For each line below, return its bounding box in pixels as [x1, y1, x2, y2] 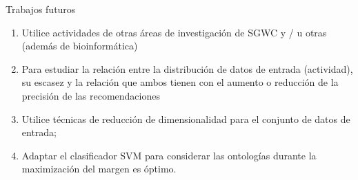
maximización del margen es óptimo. [21, 161, 177, 176]
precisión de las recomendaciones [21, 88, 160, 102]
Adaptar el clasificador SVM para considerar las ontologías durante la [21, 148, 317, 162]
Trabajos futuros [6, 2, 76, 16]
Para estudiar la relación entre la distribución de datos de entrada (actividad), [21, 61, 353, 76]
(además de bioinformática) [21, 38, 138, 53]
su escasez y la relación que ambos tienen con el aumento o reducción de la [21, 75, 339, 89]
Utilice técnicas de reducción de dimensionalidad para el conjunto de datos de [21, 111, 350, 126]
